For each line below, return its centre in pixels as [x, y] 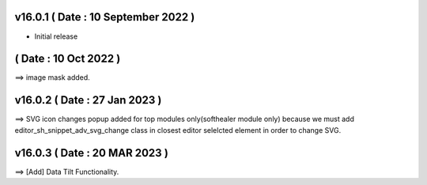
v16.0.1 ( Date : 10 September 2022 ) [105, 17]
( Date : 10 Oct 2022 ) [68, 59]
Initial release [56, 36]
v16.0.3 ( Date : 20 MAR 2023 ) [92, 153]
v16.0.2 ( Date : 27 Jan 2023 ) [88, 100]
